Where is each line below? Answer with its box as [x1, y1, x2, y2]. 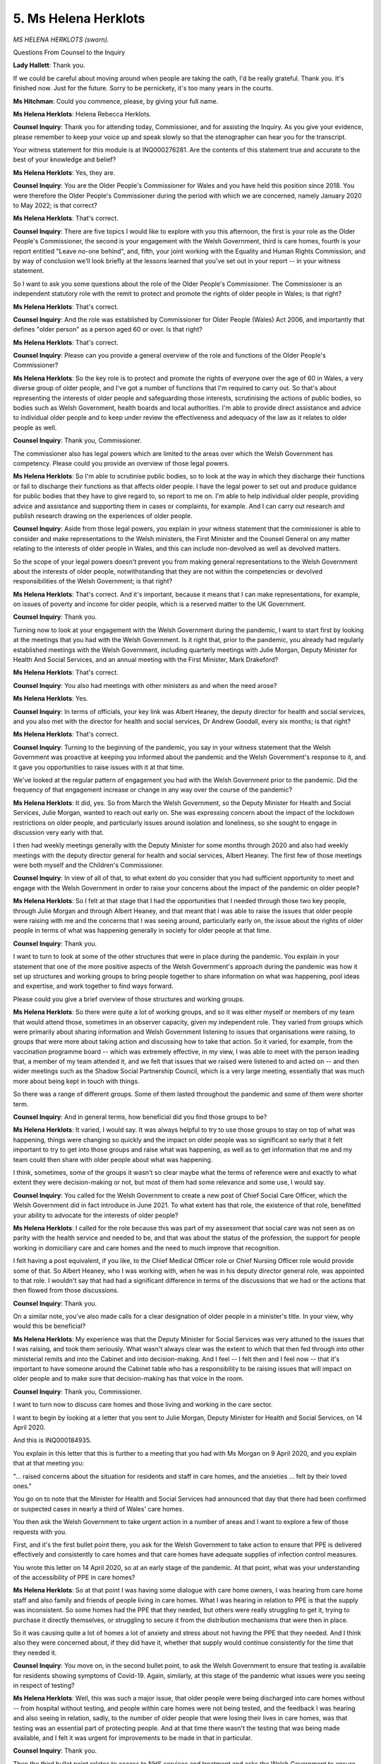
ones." [13, 1482, 32, 1490]
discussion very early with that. [13, 828, 104, 836]
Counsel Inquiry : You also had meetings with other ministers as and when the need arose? [13, 681, 277, 689]
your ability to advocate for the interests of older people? [13, 1211, 179, 1219]
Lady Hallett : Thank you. [13, 61, 85, 70]
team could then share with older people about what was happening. [13, 1155, 213, 1164]
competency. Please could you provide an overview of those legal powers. [13, 459, 229, 467]
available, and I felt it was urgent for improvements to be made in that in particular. [13, 1733, 253, 1742]
